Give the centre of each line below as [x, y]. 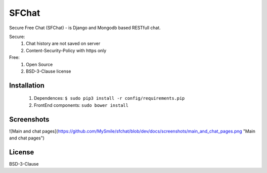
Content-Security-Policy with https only [66, 50]
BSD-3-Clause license [48, 71]
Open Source [39, 64]
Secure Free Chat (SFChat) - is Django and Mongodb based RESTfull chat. [85, 28]
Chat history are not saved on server [63, 43]
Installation [27, 85]
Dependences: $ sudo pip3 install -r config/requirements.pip [109, 98]
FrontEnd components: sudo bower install [81, 105]
